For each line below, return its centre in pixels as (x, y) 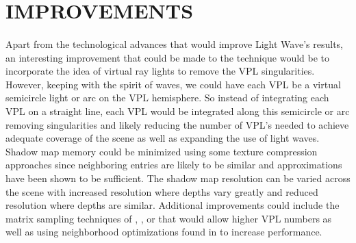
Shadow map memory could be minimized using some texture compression (162, 151)
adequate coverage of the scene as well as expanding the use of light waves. (163, 138)
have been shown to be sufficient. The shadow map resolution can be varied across (178, 178)
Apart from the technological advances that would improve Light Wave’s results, (174, 43)
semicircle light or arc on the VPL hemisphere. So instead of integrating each (167, 98)
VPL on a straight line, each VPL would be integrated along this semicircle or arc (178, 111)
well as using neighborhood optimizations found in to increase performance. (164, 232)
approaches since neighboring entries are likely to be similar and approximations (174, 165)
